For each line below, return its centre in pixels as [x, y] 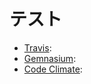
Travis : [37, 47]
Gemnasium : [50, 58]
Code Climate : [53, 69]
